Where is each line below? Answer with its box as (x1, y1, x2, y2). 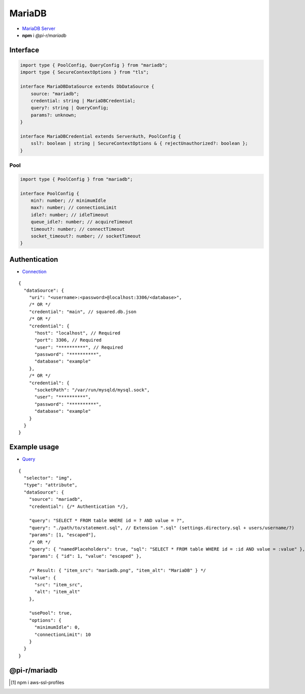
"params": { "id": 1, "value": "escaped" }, (28, 553, 142, 559)
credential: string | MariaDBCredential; (30, 98, 136, 104)
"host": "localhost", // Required (34, 330, 120, 336)
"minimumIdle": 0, (34, 624, 80, 630)
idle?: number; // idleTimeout (30, 212, 109, 218)
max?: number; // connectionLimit (30, 205, 117, 210)
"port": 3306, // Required (34, 337, 102, 343)
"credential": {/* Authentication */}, (28, 503, 129, 509)
